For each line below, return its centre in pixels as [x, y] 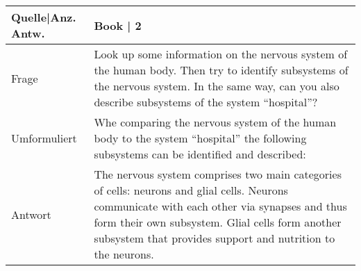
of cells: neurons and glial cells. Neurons [191, 190]
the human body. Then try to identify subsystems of [221, 70]
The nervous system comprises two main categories [218, 174]
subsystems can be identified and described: [200, 154]
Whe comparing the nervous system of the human [215, 122]
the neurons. [124, 254]
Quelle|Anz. [44, 17]
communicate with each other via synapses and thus [220, 206]
